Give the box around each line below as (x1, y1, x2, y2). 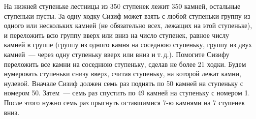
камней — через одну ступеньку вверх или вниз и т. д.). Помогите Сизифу (4, 49, 229, 59)
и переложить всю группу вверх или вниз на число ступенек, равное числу (4, 30, 229, 40)
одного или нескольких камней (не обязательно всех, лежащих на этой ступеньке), (4, 20, 252, 30)
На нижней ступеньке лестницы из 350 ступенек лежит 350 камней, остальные (4, 1, 241, 11)
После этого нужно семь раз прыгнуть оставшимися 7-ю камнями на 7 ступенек (4, 97, 245, 107)
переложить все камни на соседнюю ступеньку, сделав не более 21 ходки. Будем (4, 59, 246, 69)
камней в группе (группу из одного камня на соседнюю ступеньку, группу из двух (4, 39, 252, 50)
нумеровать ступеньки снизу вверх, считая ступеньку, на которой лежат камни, (4, 68, 241, 79)
